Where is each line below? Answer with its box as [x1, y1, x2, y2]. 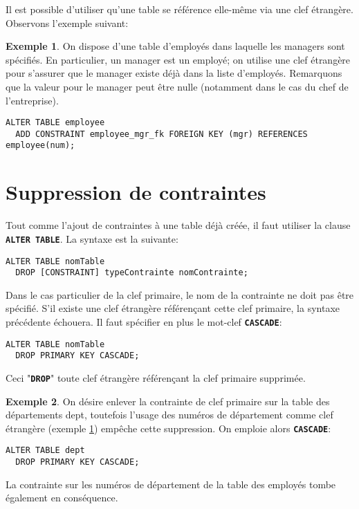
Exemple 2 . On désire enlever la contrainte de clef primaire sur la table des [6, 394, 330, 408]
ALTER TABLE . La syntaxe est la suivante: [6, 231, 178, 246]
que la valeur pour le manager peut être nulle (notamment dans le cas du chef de [6, 79, 349, 93]
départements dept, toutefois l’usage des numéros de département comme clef [6, 407, 333, 422]
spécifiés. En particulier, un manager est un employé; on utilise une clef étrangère [6, 52, 351, 66]
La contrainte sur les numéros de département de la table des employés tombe [6, 476, 336, 491]
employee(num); [6, 140, 75, 151]
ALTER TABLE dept [6, 445, 85, 456]
